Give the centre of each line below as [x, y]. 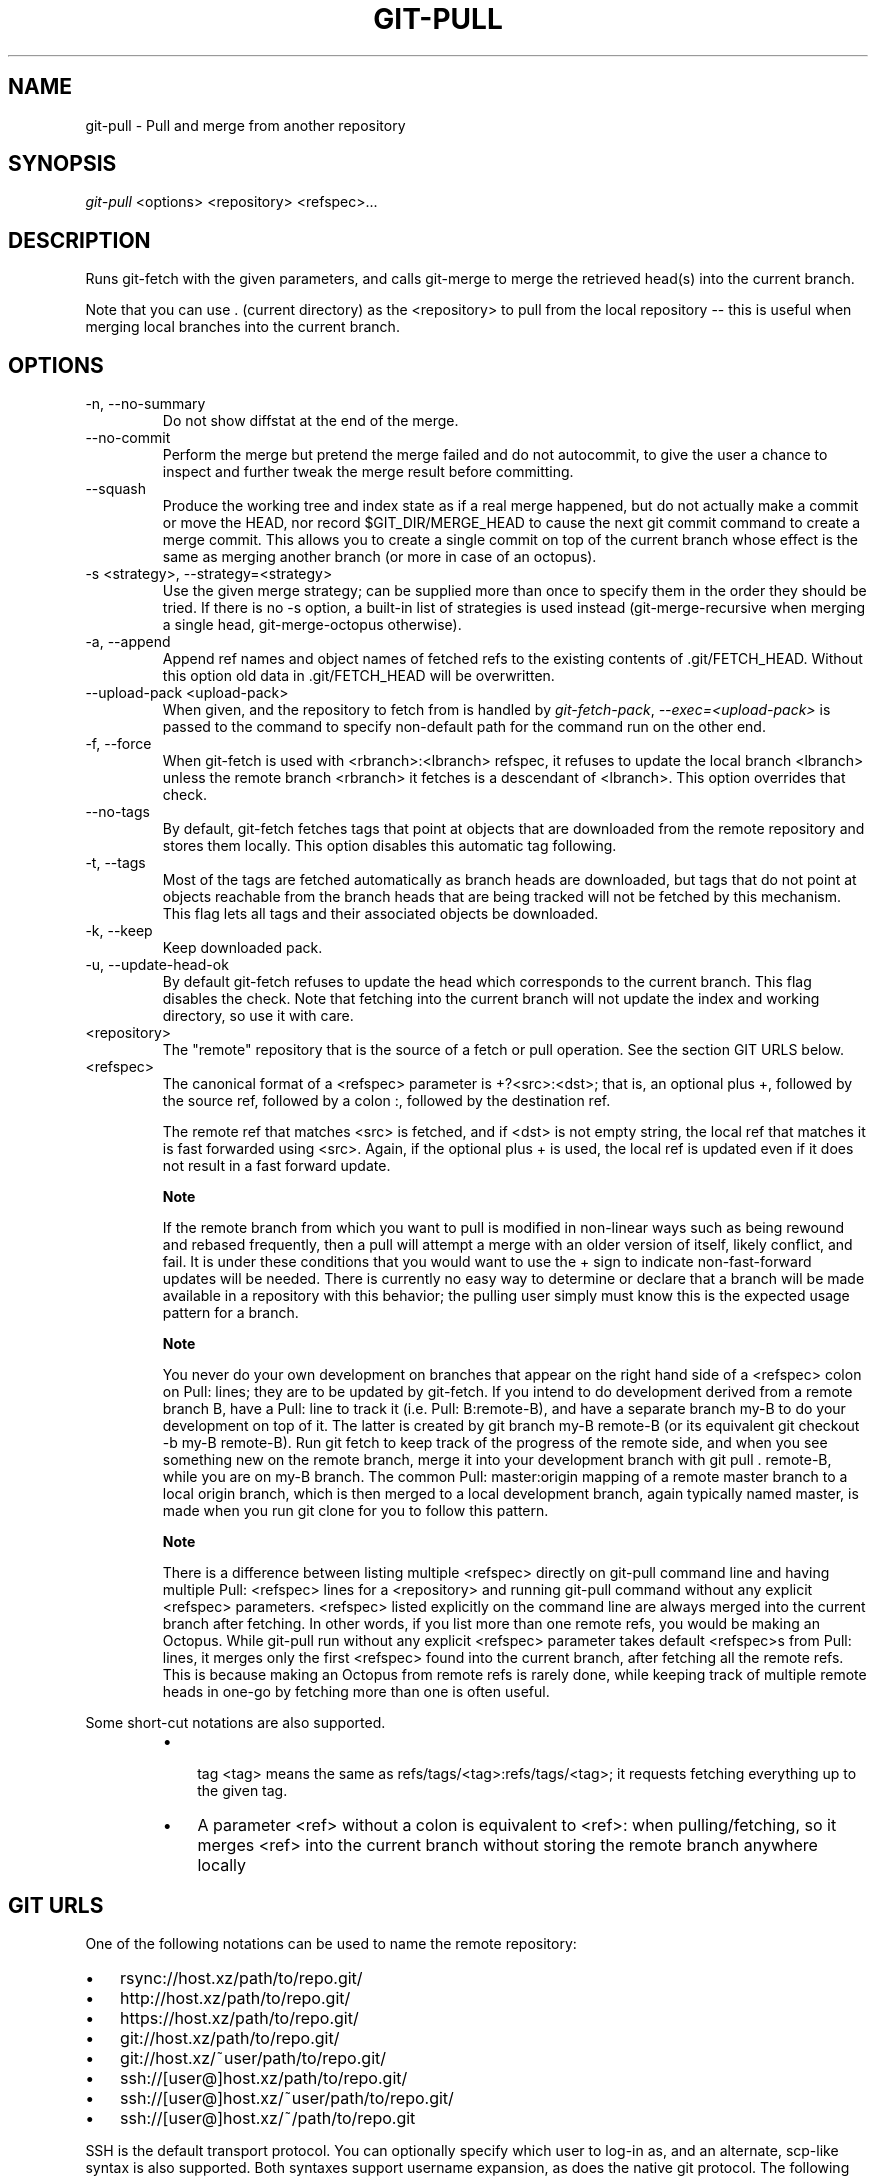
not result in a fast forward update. [276, 1166]
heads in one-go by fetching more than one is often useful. [356, 1692]
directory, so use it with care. [258, 1016]
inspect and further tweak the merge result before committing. [368, 472]
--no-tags [117, 812]
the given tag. [242, 1791]
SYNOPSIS [62, 164]
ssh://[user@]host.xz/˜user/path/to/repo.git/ [287, 2097]
